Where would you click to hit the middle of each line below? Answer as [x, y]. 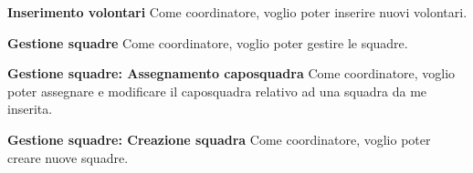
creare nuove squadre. [68, 157]
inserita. [30, 109]
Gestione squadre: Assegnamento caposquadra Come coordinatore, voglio [231, 73]
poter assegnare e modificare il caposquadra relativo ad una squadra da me [217, 91]
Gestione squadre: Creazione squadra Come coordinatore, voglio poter [219, 139]
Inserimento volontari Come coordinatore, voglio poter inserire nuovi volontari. [237, 12]
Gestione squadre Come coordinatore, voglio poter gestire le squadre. [208, 42]
